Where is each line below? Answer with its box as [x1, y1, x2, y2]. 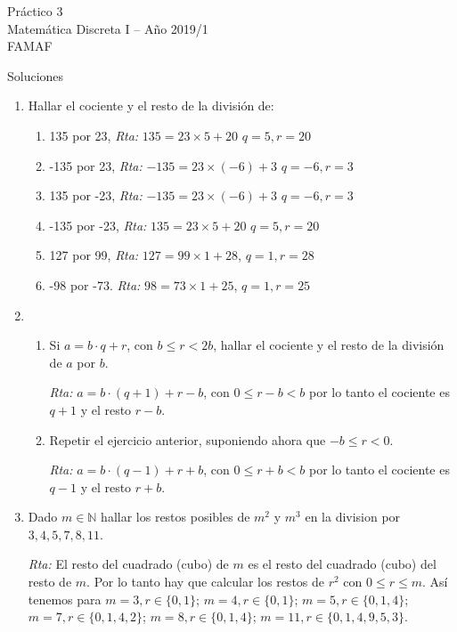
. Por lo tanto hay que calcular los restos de [86, 572, 325, 591]
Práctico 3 [7, 2, 63, 20]
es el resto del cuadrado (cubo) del [248, 555, 437, 573]
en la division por [305, 507, 401, 526]
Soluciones [7, 66, 64, 85]
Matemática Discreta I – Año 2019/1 [7, 19, 208, 37]
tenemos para [28, 589, 102, 608]
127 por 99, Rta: [49, 246, 139, 264]
